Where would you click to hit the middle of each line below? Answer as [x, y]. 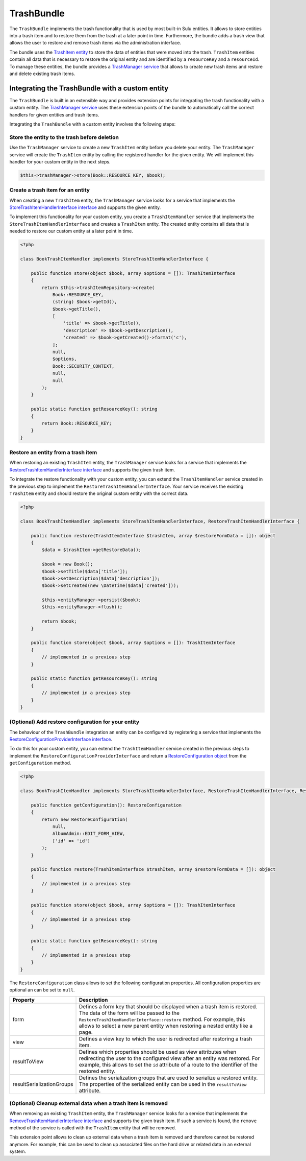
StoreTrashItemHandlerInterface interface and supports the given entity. [85, 207]
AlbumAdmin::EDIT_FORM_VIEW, [89, 834]
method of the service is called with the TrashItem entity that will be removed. [93, 1128]
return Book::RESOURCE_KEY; [77, 423]
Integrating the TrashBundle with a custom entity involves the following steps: [93, 124]
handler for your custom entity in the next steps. [60, 161]
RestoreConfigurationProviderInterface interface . [61, 739]
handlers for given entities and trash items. [54, 114]
